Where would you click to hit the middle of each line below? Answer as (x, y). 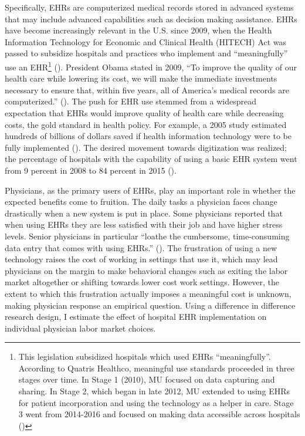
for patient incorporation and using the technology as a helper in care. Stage (156, 402)
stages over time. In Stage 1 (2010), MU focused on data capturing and (147, 379)
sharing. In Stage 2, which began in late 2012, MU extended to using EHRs (154, 391)
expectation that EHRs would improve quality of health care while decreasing (144, 113)
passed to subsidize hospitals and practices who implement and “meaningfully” (146, 53)
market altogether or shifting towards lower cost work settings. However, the (142, 282)
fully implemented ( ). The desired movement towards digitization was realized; (146, 147)
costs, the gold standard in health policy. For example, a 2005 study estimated (146, 124)
